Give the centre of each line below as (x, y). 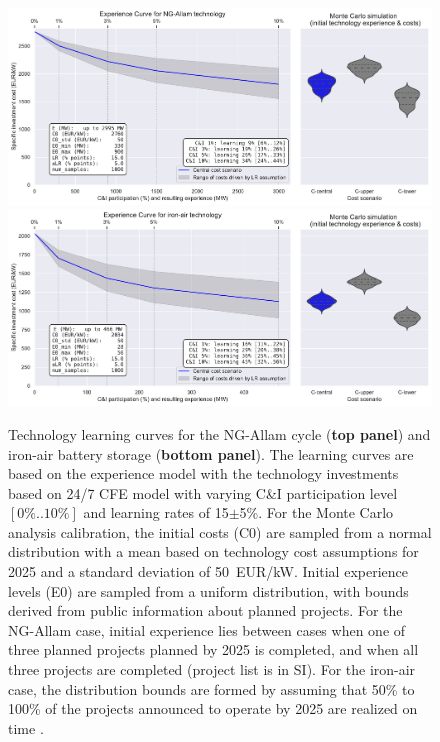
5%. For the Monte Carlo (316, 512)
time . (26, 727)
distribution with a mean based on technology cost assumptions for (213, 551)
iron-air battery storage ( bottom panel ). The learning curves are (211, 453)
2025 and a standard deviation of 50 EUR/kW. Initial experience (208, 571)
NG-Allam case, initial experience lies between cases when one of (207, 629)
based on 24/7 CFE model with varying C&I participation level (203, 492)
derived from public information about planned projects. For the (205, 610)
